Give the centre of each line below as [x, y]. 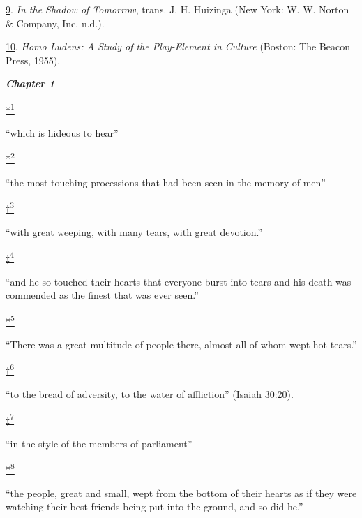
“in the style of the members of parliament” [99, 443]
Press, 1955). [33, 60]
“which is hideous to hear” [62, 133]
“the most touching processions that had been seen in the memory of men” [166, 183]
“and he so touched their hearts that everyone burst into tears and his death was [179, 281]
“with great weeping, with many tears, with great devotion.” [134, 231]
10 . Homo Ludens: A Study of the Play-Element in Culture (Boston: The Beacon [178, 46]
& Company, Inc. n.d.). [55, 23]
